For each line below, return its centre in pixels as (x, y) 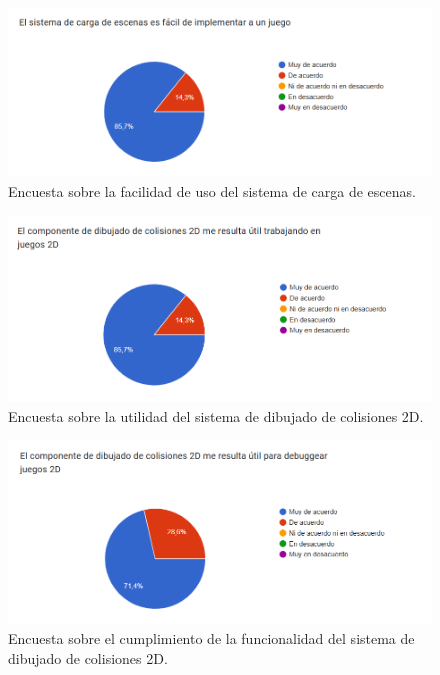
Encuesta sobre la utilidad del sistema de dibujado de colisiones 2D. (216, 416)
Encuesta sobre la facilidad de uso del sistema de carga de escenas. (212, 191)
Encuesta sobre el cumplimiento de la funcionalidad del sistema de (211, 638)
